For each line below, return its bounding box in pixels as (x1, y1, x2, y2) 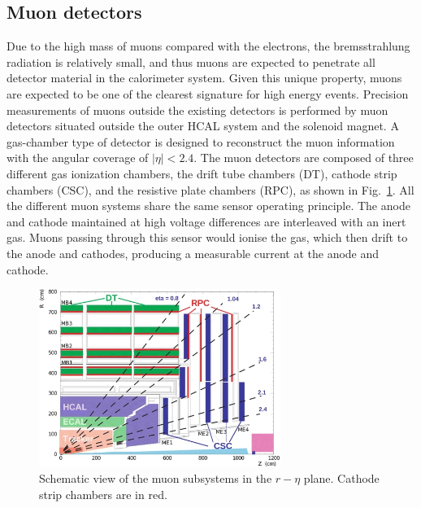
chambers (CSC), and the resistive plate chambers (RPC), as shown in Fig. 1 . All (7, 181, 414, 198)
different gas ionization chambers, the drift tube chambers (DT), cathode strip (7, 164, 397, 182)
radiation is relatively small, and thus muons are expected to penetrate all (7, 53, 375, 70)
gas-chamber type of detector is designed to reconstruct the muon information (7, 133, 395, 150)
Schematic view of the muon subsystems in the (39, 470, 272, 487)
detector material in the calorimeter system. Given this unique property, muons (7, 69, 402, 86)
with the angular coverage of (7, 149, 149, 166)
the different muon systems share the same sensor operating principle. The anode (7, 197, 410, 214)
